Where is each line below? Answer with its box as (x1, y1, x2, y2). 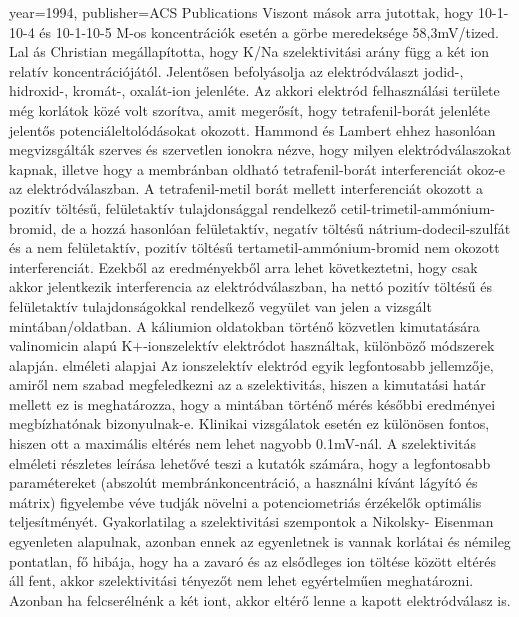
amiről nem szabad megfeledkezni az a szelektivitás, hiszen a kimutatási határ (9, 374, 486, 395)
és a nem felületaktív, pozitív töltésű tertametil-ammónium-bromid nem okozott (9, 237, 500, 258)
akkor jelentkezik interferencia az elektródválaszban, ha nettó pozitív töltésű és (9, 276, 492, 297)
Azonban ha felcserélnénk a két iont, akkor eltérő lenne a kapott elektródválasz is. (9, 589, 511, 610)
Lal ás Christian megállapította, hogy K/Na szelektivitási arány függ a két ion (9, 41, 490, 62)
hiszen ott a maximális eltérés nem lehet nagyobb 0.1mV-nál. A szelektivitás (9, 433, 477, 454)
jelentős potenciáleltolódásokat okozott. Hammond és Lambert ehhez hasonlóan (9, 119, 496, 140)
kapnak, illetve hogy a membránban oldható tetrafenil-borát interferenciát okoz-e (9, 158, 506, 179)
